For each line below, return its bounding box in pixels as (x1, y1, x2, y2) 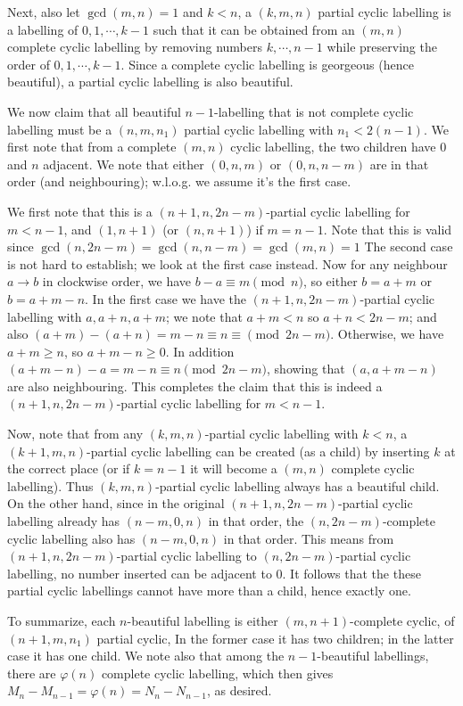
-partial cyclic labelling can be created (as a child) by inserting (87, 441, 430, 460)
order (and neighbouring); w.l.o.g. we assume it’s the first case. (7, 172, 351, 191)
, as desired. (206, 681, 272, 700)
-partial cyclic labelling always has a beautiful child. (155, 476, 440, 495)
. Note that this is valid (323, 219, 452, 238)
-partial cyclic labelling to (116, 546, 257, 565)
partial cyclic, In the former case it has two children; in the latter (96, 628, 454, 647)
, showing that (267, 359, 345, 378)
